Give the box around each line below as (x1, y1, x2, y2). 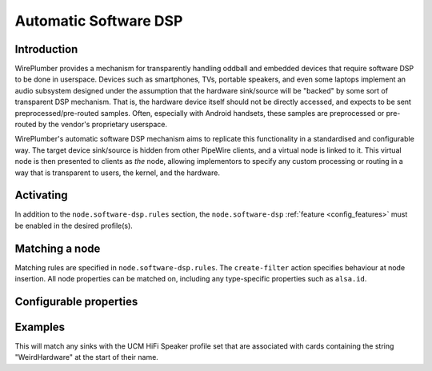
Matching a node (14, 241, 101, 255)
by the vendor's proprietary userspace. (38, 120, 168, 130)
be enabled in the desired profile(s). (14, 221, 134, 230)
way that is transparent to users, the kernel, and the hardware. (14, 168, 220, 178)
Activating (14, 189, 68, 202)
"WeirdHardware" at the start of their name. (14, 353, 159, 362)
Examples (14, 321, 66, 333)
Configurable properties (14, 294, 138, 308)
